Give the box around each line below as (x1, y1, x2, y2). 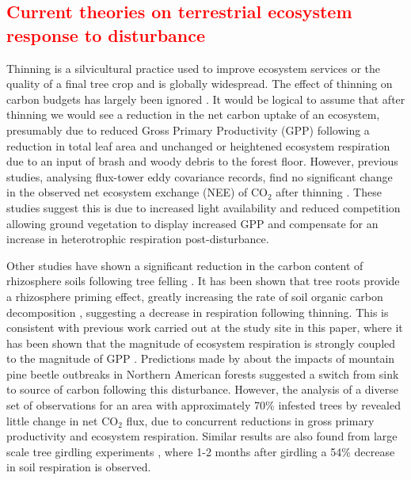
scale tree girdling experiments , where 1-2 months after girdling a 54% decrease (6, 443, 395, 459)
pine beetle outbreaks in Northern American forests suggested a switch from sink (6, 365, 399, 382)
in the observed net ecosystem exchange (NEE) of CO (6, 184, 268, 200)
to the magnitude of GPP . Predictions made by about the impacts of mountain (6, 350, 395, 367)
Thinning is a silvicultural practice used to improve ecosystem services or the (6, 59, 381, 76)
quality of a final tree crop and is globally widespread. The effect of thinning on (6, 75, 393, 92)
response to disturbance (6, 22, 206, 47)
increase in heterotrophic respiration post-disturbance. (6, 230, 269, 247)
